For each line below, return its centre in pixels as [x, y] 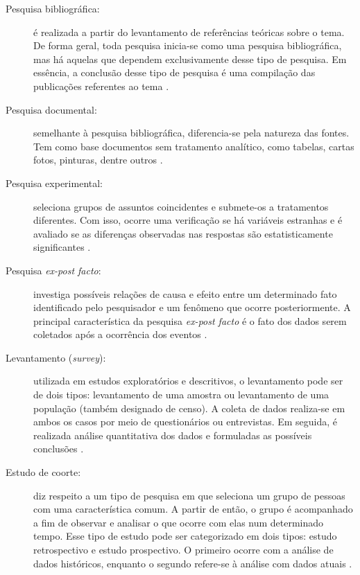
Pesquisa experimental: [54, 183]
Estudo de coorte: [43, 472]
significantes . [62, 247]
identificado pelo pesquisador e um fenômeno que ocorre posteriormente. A [192, 307]
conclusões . [59, 449]
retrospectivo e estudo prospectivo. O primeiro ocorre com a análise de [183, 549]
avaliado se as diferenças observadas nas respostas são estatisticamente [183, 233]
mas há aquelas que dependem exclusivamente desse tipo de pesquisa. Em [190, 59]
